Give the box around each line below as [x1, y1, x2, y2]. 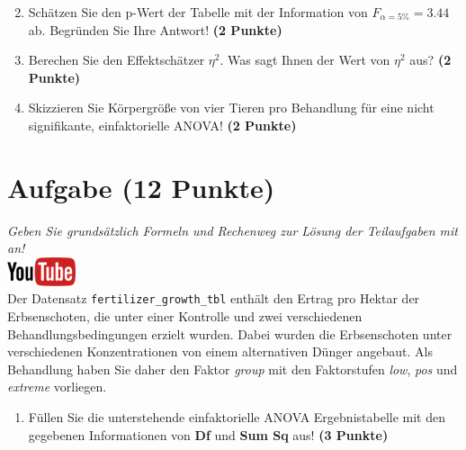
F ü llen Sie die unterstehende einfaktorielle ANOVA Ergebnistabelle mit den [28, 407, 445, 426]
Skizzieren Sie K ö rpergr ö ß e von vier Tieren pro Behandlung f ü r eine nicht [28, 98, 435, 117]
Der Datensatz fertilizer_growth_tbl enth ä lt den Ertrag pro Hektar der [7, 289, 420, 308]
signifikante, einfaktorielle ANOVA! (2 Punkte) [28, 115, 297, 134]
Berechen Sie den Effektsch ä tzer [28, 50, 205, 69]
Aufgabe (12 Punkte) [7, 168, 275, 205]
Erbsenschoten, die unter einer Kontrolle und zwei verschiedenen [7, 306, 363, 325]
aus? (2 [409, 50, 452, 69]
